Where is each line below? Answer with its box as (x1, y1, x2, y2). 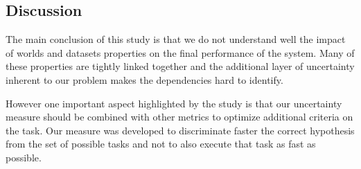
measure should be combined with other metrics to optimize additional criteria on (6, 109, 353, 124)
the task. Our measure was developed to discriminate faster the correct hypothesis (6, 123, 355, 137)
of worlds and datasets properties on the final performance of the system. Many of (6, 45, 355, 60)
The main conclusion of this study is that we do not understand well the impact (6, 32, 346, 46)
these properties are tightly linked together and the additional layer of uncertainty (6, 59, 355, 73)
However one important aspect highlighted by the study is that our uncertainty (6, 96, 342, 110)
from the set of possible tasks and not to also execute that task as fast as (6, 136, 316, 151)
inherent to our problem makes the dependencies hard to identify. (6, 72, 283, 87)
